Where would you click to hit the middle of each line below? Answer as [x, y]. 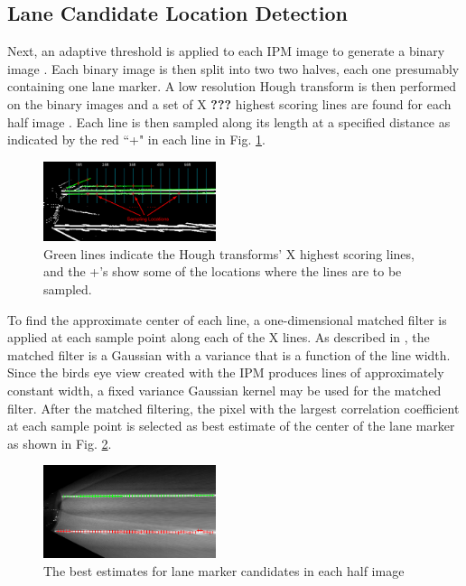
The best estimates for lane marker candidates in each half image [224, 570]
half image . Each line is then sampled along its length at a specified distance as [229, 121]
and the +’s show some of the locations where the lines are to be [223, 271]
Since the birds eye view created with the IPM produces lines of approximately [226, 372]
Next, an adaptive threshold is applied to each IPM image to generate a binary [226, 51]
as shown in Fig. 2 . [60, 443]
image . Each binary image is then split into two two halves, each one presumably [233, 68]
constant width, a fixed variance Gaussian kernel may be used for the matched [224, 391]
